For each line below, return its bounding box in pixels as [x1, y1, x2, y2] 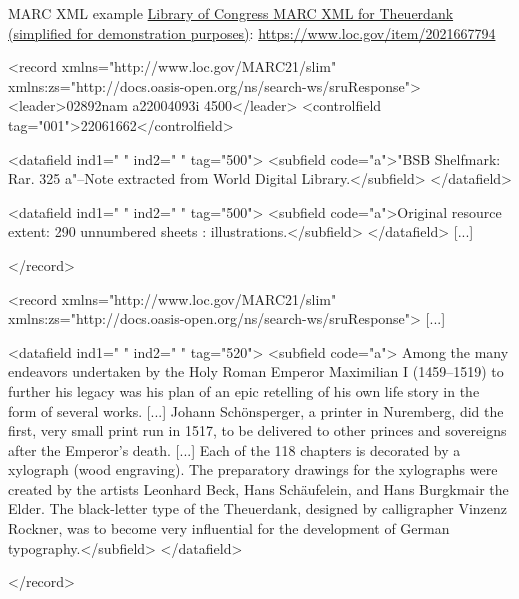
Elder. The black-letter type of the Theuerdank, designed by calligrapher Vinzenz [8, 498, 508, 519]
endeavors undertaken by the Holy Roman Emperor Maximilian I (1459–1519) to [8, 361, 504, 382]
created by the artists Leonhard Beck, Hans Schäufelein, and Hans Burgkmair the [8, 478, 509, 499]
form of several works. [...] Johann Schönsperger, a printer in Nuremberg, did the [8, 400, 504, 421]
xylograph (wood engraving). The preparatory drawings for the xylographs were [8, 459, 498, 480]
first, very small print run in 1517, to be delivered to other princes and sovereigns [8, 420, 507, 441]
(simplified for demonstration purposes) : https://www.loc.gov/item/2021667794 [8, 22, 496, 43]
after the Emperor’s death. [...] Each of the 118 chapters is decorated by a [8, 439, 461, 460]
